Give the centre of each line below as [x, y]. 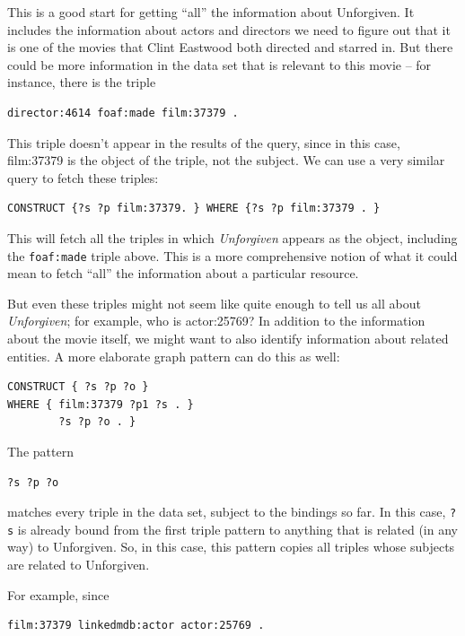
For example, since [58, 594]
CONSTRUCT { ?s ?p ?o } [78, 387]
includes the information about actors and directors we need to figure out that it [229, 29]
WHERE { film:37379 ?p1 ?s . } [101, 404]
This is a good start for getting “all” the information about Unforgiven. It [211, 12]
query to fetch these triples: [83, 177]
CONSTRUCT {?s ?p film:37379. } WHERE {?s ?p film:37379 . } [194, 209]
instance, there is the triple [82, 82]
